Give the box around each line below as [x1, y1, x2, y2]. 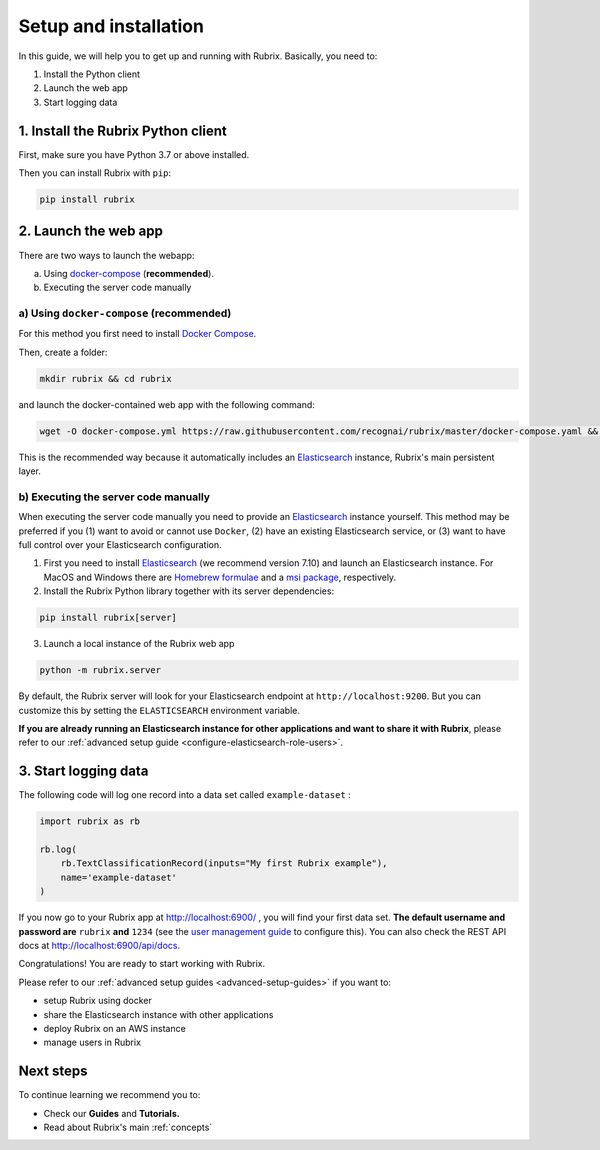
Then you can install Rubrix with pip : [18, 167, 172, 179]
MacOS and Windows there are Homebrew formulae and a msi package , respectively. [43, 571, 397, 583]
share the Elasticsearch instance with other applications [43, 1008, 274, 1020]
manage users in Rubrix [43, 1036, 142, 1049]
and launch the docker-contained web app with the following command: [18, 398, 315, 410]
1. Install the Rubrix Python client [18, 122, 227, 139]
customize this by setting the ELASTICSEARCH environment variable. [18, 704, 300, 716]
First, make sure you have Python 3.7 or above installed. [18, 148, 250, 160]
